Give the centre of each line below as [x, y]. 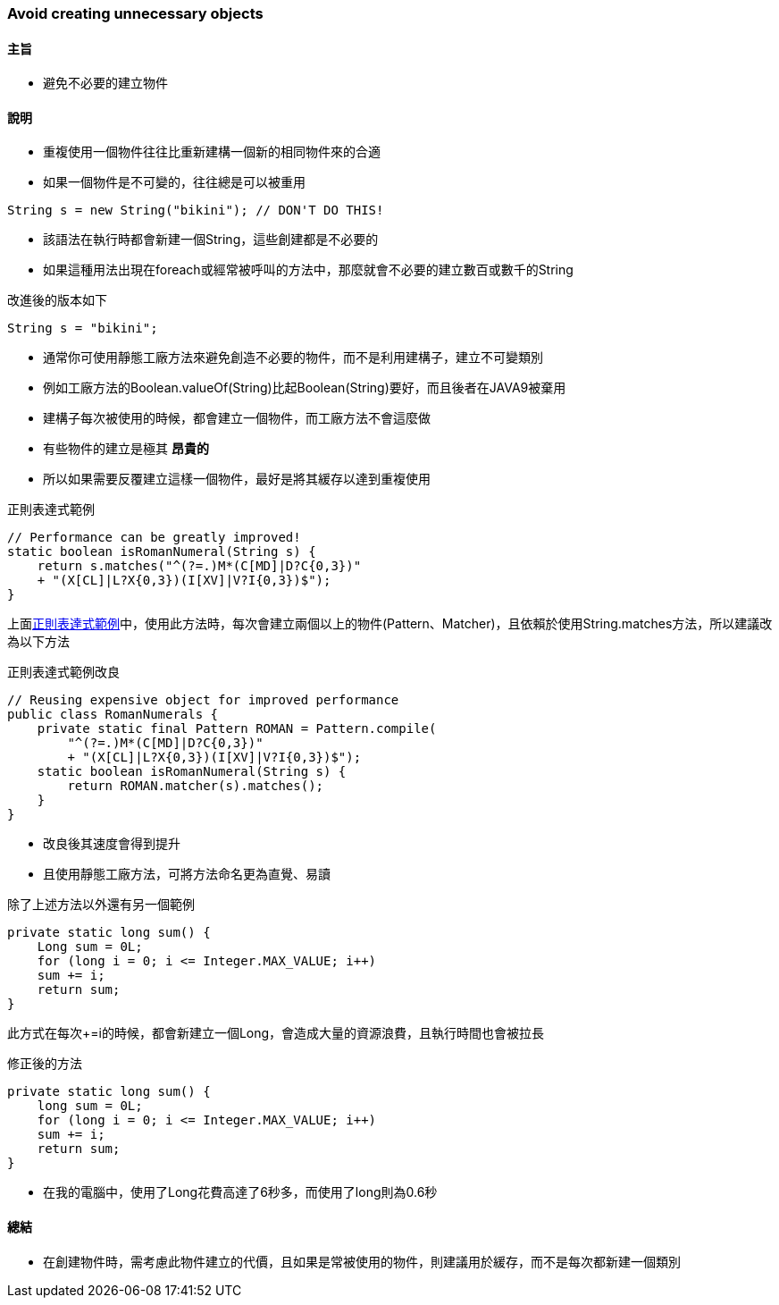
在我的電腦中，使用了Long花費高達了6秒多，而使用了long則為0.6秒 [240, 1192]
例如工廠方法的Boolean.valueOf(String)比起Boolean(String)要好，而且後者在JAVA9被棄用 [305, 388]
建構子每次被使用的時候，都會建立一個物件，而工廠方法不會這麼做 [237, 418]
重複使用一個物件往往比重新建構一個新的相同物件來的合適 [212, 152]
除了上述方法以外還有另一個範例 [101, 905]
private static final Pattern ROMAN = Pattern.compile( [237, 729]
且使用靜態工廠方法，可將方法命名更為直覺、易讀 [187, 874]
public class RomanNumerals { [113, 715]
